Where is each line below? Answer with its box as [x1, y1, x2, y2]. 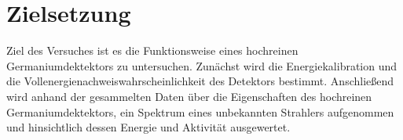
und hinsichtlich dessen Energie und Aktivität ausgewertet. [6, 119, 291, 135]
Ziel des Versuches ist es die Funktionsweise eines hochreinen [6, 42, 299, 59]
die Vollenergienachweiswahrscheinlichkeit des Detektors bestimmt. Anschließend [6, 73, 394, 89]
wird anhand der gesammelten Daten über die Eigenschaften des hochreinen [6, 88, 372, 104]
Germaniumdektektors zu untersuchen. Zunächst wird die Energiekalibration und [6, 57, 398, 74]
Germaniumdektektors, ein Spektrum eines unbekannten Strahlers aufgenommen [6, 103, 394, 120]
